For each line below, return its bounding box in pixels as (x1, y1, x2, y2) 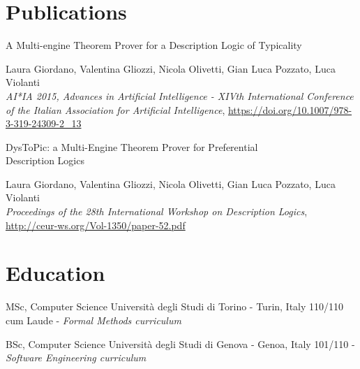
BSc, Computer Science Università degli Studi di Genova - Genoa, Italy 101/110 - (6, 336, 355, 351)
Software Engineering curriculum (6, 350, 147, 365)
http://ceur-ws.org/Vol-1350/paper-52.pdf (6, 217, 186, 232)
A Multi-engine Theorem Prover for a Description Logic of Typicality (6, 38, 302, 52)
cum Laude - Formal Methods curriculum (6, 312, 181, 327)
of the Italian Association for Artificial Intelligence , (6, 102, 225, 117)
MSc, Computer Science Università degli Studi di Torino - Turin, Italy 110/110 (6, 299, 344, 314)
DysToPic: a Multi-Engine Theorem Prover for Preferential (6, 139, 258, 154)
